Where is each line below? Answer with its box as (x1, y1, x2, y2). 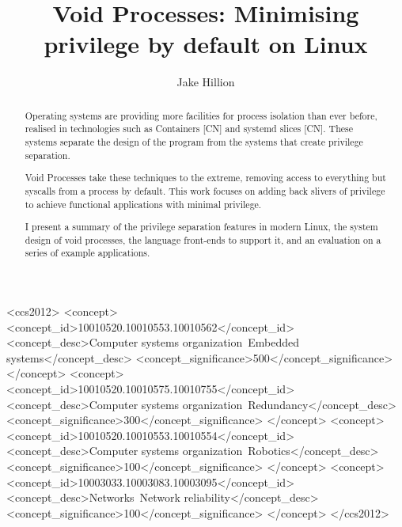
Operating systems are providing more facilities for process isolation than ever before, (25, 108, 377, 122)
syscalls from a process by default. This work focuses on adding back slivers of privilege (25, 184, 385, 197)
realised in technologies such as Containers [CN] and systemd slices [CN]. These (25, 122, 353, 135)
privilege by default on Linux (44, 28, 368, 60)
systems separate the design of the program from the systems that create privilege (25, 135, 363, 149)
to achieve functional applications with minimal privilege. (25, 197, 262, 210)
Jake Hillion (176, 74, 235, 90)
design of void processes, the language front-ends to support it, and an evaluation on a (25, 233, 381, 246)
